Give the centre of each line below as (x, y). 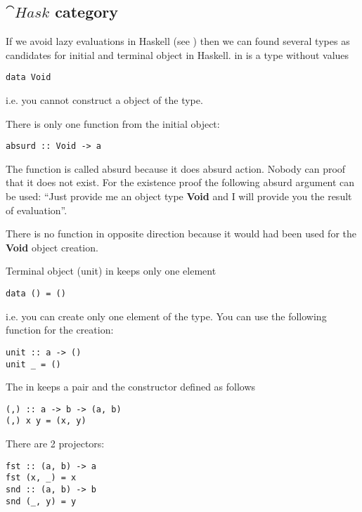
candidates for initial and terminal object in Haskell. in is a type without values (177, 54)
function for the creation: (60, 330)
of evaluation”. (37, 210)
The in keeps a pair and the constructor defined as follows (131, 387)
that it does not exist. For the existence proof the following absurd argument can (180, 182)
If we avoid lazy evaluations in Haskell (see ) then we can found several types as (178, 41)
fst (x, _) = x (41, 478)
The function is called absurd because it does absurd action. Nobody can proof (176, 168)
